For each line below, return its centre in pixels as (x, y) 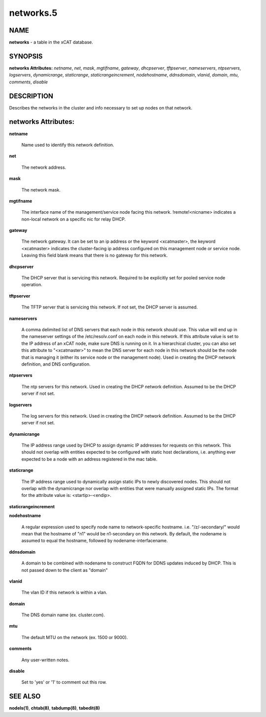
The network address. (44, 167)
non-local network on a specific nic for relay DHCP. (74, 219)
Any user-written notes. (45, 660)
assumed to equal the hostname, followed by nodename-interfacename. (95, 541)
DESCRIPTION (31, 96)
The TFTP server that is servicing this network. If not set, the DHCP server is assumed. (110, 307)
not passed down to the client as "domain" (65, 570)
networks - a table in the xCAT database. (51, 42)
